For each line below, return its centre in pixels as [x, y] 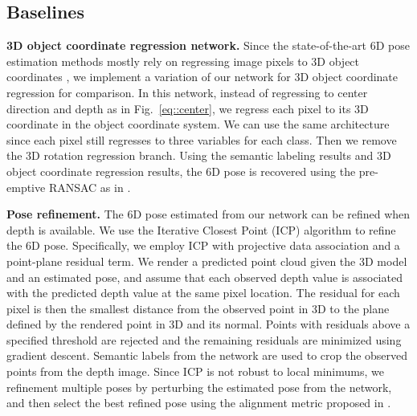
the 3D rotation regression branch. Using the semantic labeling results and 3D [199, 155]
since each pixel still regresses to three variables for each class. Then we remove [202, 139]
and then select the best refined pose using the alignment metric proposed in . [199, 403]
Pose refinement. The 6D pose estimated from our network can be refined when [208, 214]
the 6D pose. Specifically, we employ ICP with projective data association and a [203, 245]
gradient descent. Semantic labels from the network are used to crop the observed [207, 355]
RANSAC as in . [90, 187]
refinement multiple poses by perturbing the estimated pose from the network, [199, 387]
